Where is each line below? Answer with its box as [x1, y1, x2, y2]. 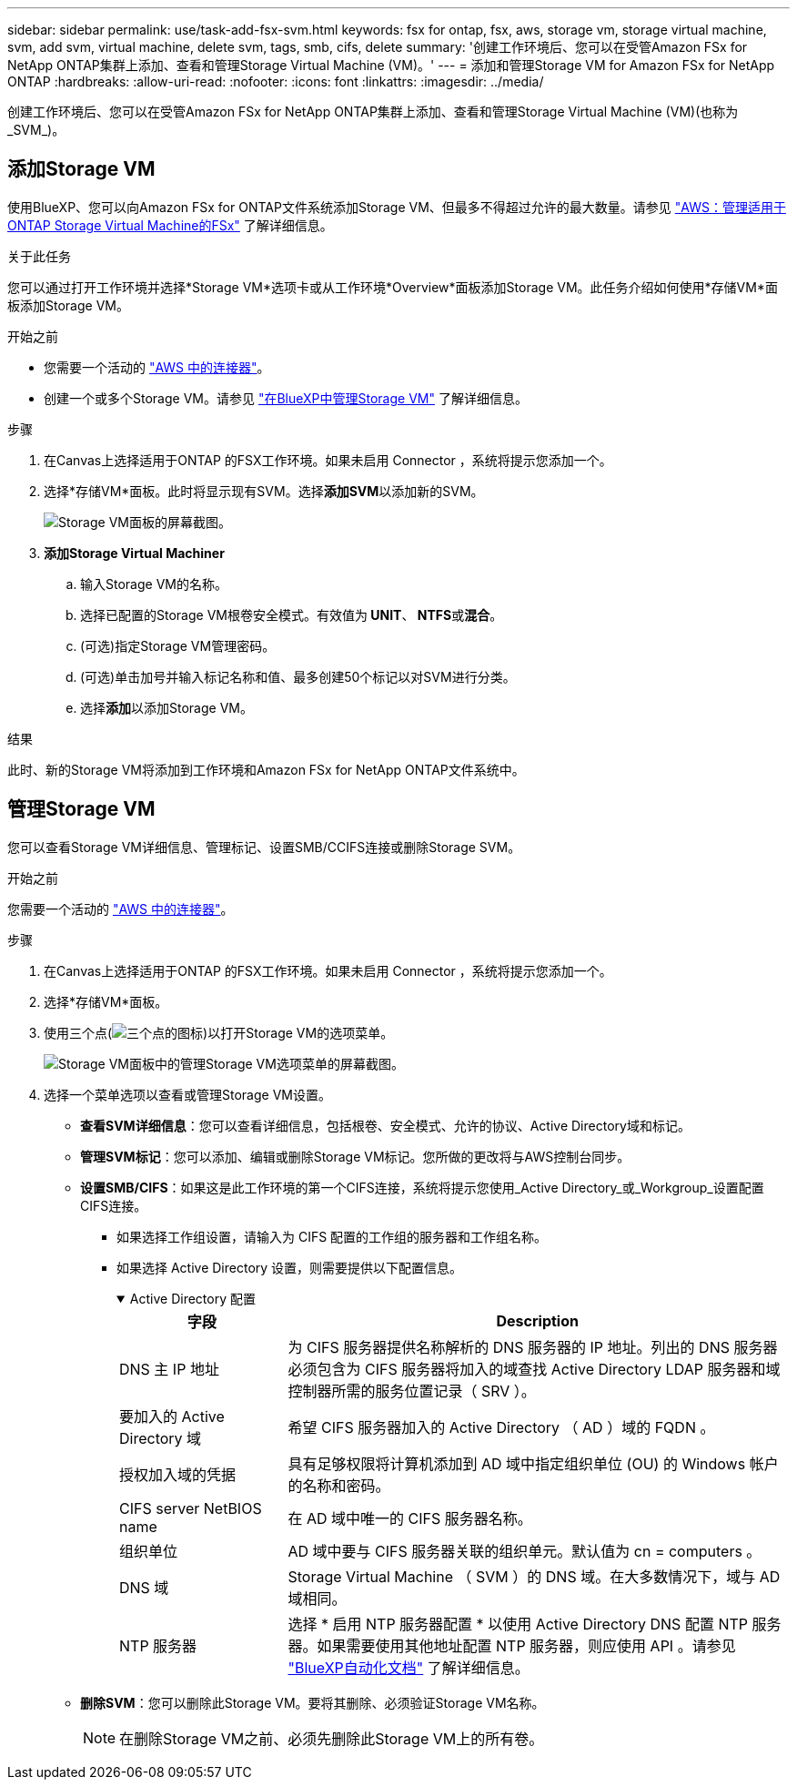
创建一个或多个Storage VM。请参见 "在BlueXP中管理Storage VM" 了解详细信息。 [44, 390, 528, 406]
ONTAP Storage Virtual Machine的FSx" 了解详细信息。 [7, 217, 333, 233]
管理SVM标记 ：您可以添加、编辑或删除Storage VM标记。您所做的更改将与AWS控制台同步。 [80, 1148, 631, 1164]
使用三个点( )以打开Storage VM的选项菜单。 [44, 1024, 394, 1041]
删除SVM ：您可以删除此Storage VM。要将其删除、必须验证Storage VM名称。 [80, 1694, 545, 1711]
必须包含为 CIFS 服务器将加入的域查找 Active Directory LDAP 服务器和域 [288, 1359, 781, 1378]
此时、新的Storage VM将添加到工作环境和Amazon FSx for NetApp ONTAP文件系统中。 [7, 761, 525, 777]
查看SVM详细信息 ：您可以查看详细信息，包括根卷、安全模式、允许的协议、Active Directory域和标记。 [80, 1117, 691, 1133]
